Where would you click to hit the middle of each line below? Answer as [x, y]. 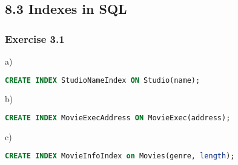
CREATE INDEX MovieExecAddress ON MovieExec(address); [118, 118]
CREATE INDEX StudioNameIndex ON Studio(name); [103, 80]
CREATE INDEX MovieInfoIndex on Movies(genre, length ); [120, 156]
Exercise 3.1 [35, 38]
